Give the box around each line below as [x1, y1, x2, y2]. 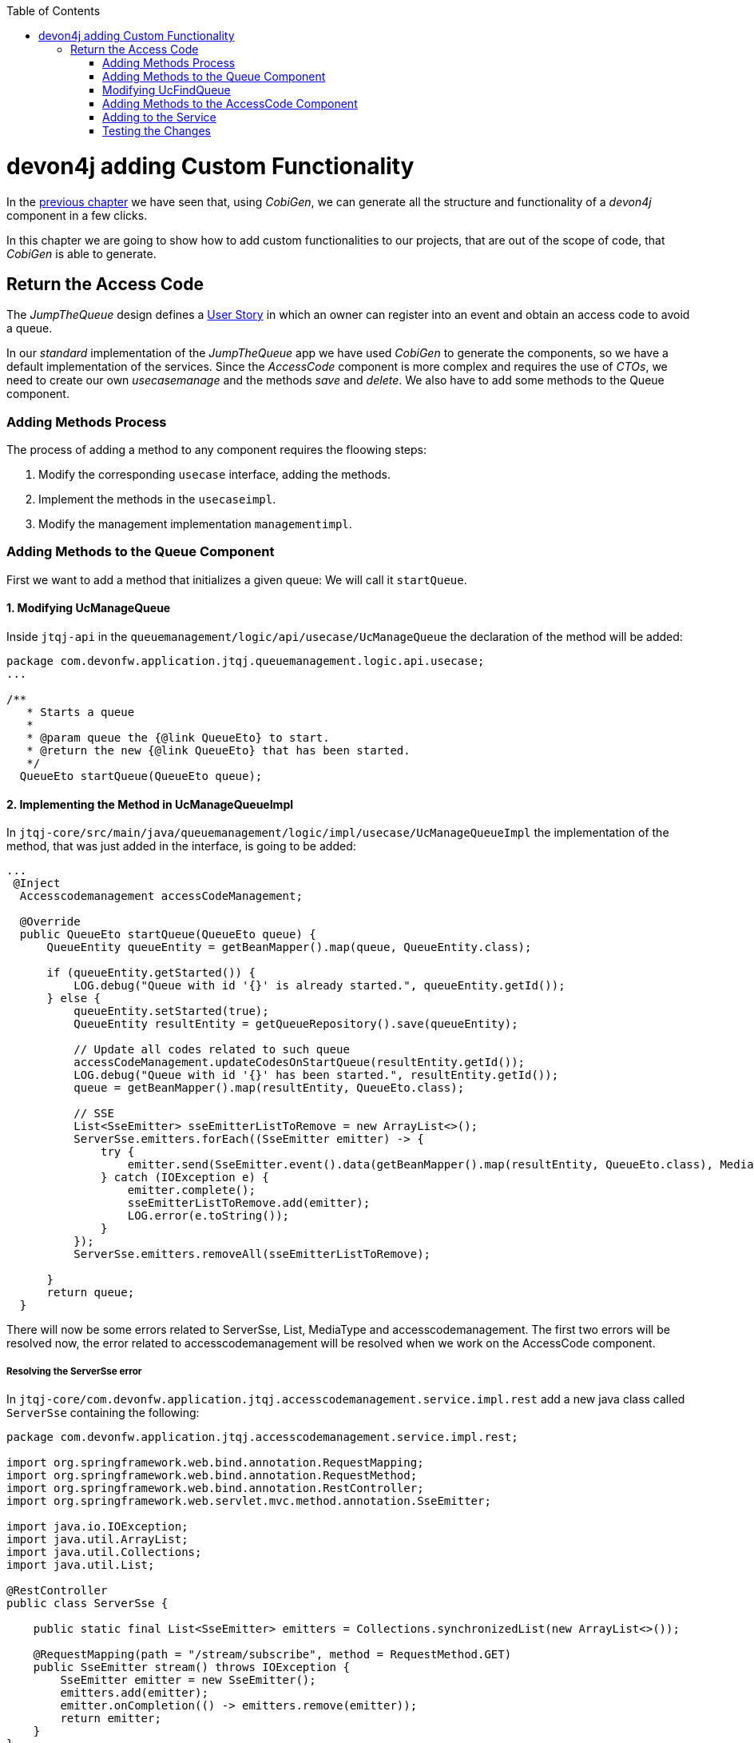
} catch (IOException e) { [101, 1171, 269, 1184]
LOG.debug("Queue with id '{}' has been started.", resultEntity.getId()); [73, 1068, 559, 1082]
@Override [19, 915, 81, 929]
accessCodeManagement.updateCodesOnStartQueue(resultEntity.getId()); [73, 1056, 526, 1069]
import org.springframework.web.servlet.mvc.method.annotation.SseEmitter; [6, 1494, 491, 1508]
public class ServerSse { [6, 1597, 169, 1610]
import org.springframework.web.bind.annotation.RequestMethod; [6, 1469, 418, 1482]
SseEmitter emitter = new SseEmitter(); [60, 1673, 316, 1687]
